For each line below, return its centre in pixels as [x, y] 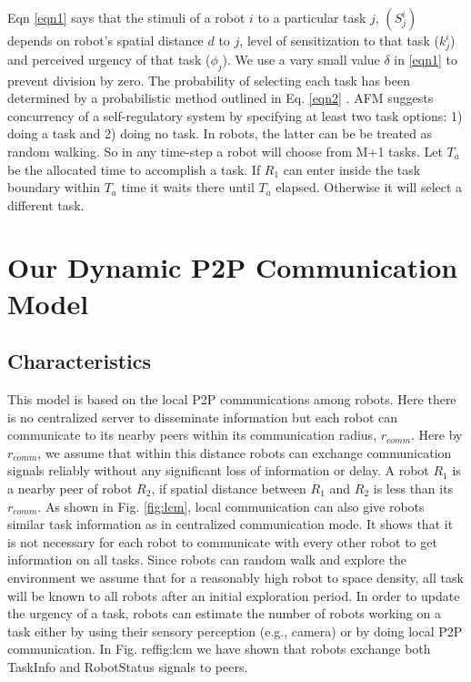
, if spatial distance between [229, 489]
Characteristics [80, 361]
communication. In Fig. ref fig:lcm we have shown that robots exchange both [219, 649]
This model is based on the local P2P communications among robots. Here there [232, 399]
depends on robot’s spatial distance [105, 40]
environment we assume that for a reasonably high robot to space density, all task [235, 577]
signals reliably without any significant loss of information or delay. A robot [218, 470]
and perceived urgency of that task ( [109, 59]
